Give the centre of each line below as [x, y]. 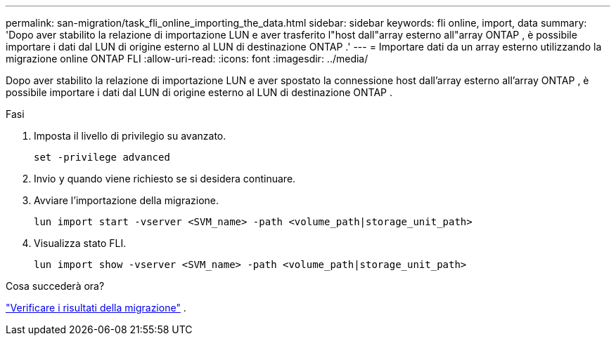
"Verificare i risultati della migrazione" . [96, 308]
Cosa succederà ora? [55, 286]
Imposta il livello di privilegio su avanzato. [130, 136]
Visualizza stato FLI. [80, 243]
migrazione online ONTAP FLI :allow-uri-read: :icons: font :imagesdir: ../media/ [187, 59]
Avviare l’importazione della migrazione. [127, 200]
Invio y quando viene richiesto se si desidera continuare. [165, 179]
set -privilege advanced [102, 157]
